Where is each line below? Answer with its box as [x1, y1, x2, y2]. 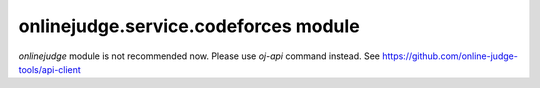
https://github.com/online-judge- [381, 50, 519, 62]
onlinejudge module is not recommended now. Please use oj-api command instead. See [18, 50, 380, 62]
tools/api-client [18, 63, 82, 75]
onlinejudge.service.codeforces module [18, 15, 360, 37]
